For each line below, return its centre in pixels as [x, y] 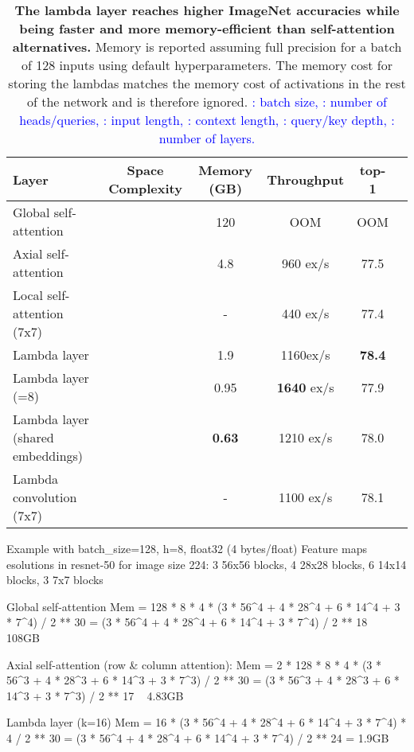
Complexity [145, 188]
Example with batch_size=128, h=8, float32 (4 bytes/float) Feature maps [187, 548]
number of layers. [207, 138]
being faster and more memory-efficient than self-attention [207, 28]
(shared [33, 437]
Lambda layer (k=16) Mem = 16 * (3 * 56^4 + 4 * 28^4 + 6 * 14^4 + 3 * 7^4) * [207, 722]
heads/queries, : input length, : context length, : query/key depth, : [207, 120]
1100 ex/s [306, 497]
